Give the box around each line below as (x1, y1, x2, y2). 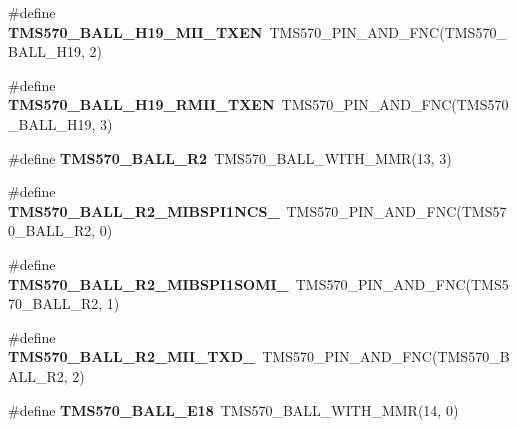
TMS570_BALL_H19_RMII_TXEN (8, 94, 275, 115)
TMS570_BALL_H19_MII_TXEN (8, 21, 263, 42)
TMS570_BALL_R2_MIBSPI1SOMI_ (8, 273, 289, 294)
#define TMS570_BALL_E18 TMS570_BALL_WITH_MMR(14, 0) (8, 399, 459, 420)
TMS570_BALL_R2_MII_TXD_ (8, 346, 256, 367)
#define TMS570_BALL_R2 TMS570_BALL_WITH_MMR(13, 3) (8, 147, 452, 168)
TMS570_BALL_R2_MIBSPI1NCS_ (8, 200, 280, 221)
